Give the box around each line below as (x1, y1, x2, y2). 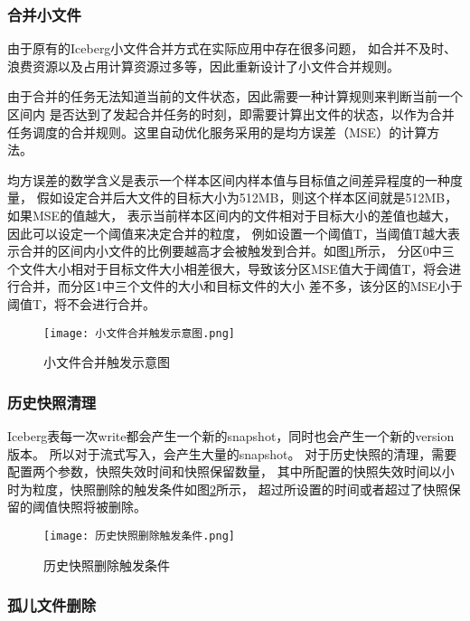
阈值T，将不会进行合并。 (7, 294, 156, 313)
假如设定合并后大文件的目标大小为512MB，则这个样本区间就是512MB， (36, 188, 458, 207)
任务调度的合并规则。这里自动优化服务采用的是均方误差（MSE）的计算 (7, 122, 428, 141)
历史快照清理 (7, 390, 97, 413)
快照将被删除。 (57, 497, 146, 516)
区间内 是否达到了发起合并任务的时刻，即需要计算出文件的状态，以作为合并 (7, 105, 455, 123)
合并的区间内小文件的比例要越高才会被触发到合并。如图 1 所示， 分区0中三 (19, 241, 455, 260)
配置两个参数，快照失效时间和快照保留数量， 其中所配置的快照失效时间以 (7, 462, 442, 481)
